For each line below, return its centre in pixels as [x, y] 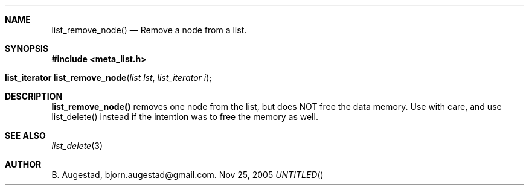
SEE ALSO [25, 135]
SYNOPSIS [27, 49]
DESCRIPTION [34, 96]
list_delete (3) [77, 146]
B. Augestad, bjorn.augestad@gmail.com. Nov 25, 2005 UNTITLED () [188, 175]
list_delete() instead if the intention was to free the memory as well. [185, 117]
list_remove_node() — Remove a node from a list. [149, 30]
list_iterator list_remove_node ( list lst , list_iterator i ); [108, 78]
